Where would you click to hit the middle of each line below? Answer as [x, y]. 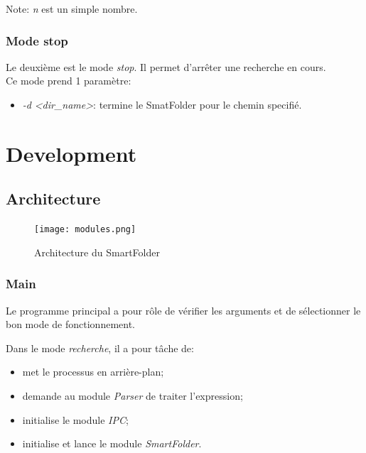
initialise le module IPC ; [75, 419]
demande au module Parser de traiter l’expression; [133, 396]
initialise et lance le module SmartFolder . [112, 443]
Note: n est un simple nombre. [72, 9]
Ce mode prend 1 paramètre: [69, 81]
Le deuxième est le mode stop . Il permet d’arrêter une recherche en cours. [166, 66]
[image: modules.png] [85, 230]
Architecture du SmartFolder [97, 252]
